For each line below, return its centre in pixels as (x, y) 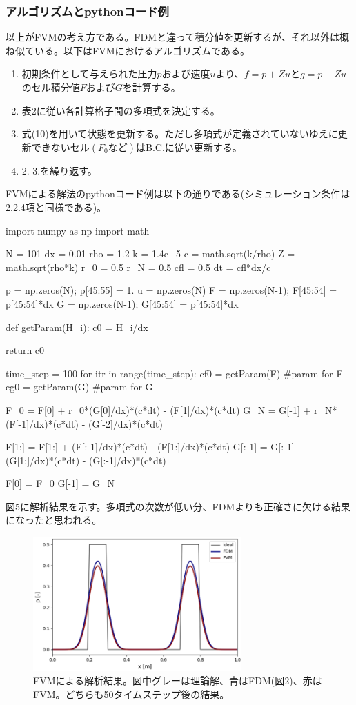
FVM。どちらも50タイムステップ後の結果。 (131, 694)
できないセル (60, 147)
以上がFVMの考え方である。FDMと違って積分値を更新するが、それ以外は (173, 37)
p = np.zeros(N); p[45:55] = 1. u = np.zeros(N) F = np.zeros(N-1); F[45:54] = (171, 290)
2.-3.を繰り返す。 (59, 170)
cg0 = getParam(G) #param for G (79, 387)
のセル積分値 (51, 87)
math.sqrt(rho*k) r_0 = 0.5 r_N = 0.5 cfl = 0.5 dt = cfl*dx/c (138, 267)
